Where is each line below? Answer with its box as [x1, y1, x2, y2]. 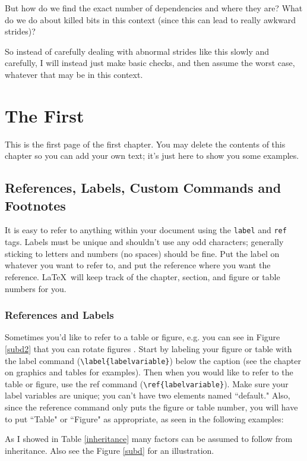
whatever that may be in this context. [5, 68, 143, 80]
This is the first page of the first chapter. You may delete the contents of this [5, 137, 286, 150]
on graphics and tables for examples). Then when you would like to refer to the [5, 366, 293, 378]
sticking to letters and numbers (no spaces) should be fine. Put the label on [5, 247, 280, 259]
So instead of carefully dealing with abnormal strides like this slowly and [5, 45, 270, 57]
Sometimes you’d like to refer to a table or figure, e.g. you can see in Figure [5, 331, 280, 343]
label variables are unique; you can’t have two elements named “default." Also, [5, 389, 290, 402]
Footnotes [5, 196, 66, 214]
